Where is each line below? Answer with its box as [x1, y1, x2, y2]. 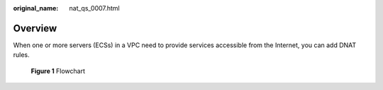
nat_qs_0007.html [69, 4, 120, 12]
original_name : [13, 4, 59, 12]
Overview [13, 22, 57, 34]
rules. [13, 51, 30, 59]
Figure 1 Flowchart [30, 67, 85, 75]
